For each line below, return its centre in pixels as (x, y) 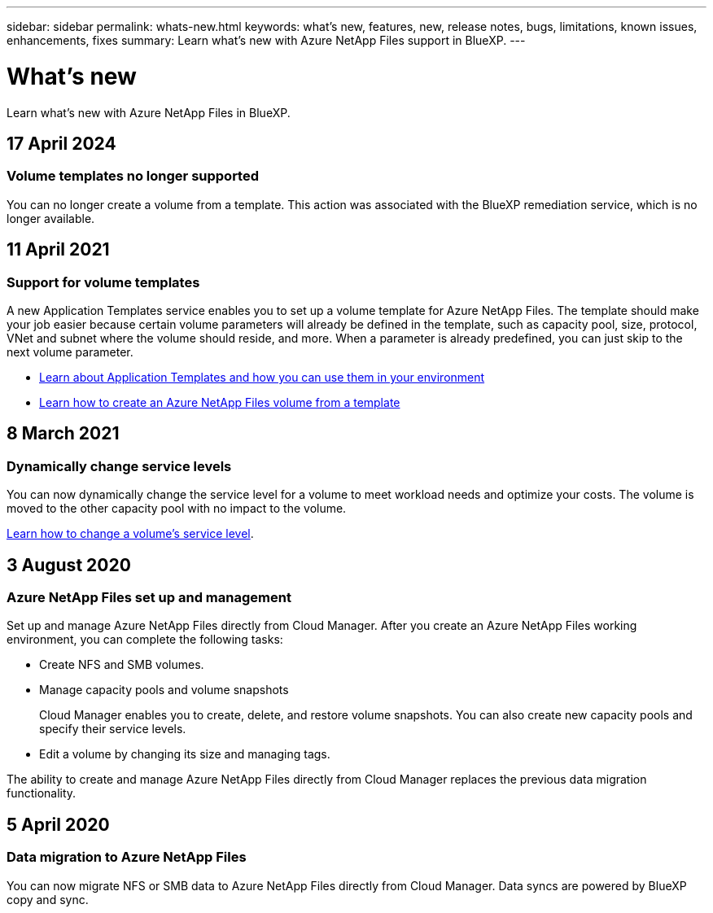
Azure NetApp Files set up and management (149, 597)
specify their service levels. (113, 729)
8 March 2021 (63, 434)
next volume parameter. (70, 352)
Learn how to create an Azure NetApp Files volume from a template (220, 402)
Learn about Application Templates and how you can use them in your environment (262, 377)
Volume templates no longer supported (133, 176)
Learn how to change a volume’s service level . (130, 534)
